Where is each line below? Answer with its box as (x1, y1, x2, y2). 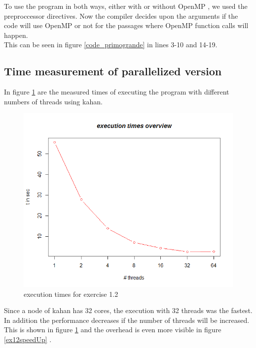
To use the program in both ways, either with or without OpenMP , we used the (4, 1, 248, 11)
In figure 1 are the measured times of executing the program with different (4, 87, 229, 97)
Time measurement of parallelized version (4, 63, 222, 79)
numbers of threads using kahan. (4, 96, 103, 106)
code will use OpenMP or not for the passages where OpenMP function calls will (4, 20, 249, 31)
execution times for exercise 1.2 (24, 288, 118, 299)
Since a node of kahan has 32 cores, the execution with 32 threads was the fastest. (4, 305, 253, 316)
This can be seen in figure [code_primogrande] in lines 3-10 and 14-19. (4, 39, 218, 50)
